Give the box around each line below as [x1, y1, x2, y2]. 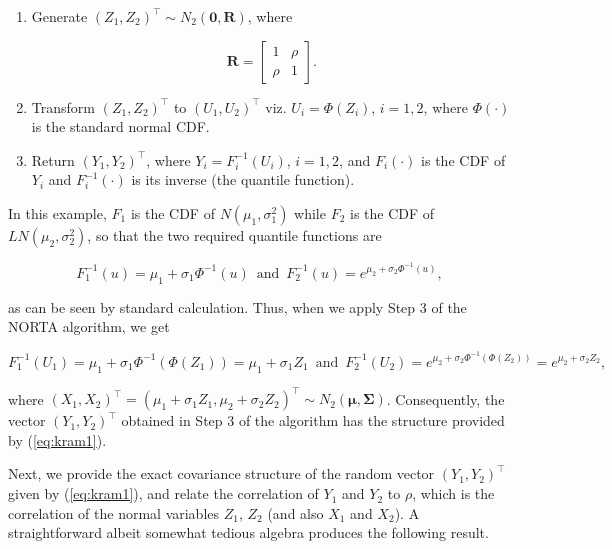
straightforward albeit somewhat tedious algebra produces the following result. [8, 522, 489, 543]
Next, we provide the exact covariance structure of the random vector [8, 463, 435, 484]
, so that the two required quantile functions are [87, 224, 382, 245]
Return [31, 149, 75, 170]
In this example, [8, 202, 107, 223]
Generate [31, 6, 88, 26]
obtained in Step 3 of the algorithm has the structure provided [121, 410, 505, 431]
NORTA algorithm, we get [8, 316, 170, 337]
